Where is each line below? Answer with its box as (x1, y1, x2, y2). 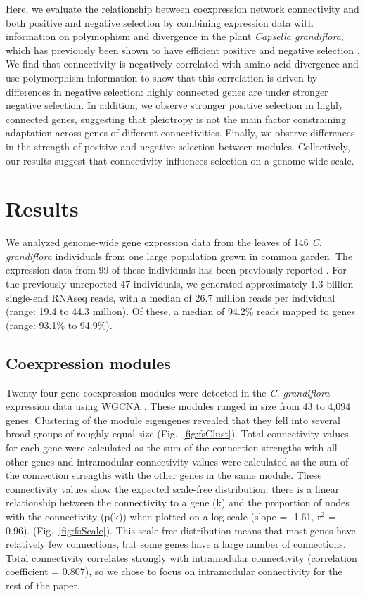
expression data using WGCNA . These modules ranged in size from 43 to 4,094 (6, 399, 351, 413)
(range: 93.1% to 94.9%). (6, 317, 113, 332)
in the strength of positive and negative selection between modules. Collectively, (6, 139, 350, 153)
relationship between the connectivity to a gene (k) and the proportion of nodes (6, 495, 350, 510)
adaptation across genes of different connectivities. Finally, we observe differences (6, 125, 355, 140)
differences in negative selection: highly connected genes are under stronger (6, 84, 328, 98)
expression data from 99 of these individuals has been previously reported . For (6, 262, 347, 277)
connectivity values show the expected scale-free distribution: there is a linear (6, 481, 340, 496)
